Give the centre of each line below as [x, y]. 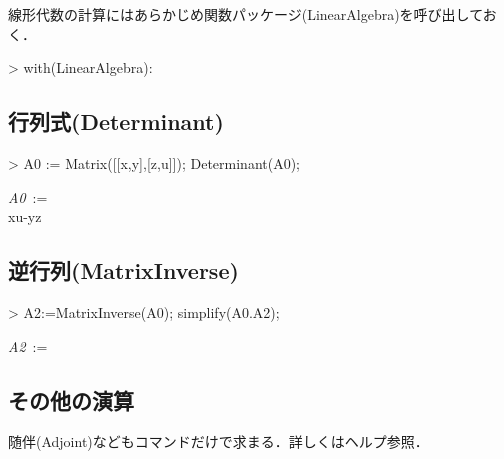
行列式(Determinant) [116, 121]
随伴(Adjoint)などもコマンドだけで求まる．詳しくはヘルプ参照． [218, 441]
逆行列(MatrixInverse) [123, 270]
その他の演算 [71, 399]
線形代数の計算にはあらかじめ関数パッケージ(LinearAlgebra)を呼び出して [245, 14]
